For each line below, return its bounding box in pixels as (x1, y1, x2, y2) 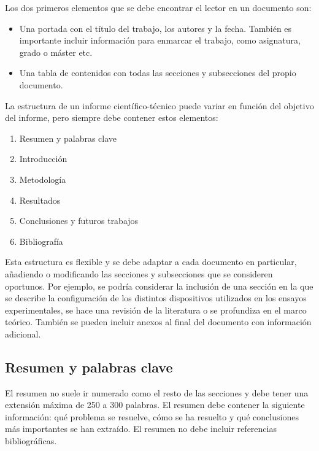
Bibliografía (19, 234, 63, 247)
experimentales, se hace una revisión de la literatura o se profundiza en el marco (5, 303, 307, 316)
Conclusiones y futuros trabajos (19, 214, 139, 227)
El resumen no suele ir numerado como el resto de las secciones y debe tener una (5, 386, 309, 399)
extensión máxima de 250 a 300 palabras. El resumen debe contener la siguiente (5, 398, 305, 411)
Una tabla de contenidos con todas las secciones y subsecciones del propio (19, 66, 296, 79)
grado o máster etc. (19, 45, 93, 58)
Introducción (19, 152, 67, 165)
